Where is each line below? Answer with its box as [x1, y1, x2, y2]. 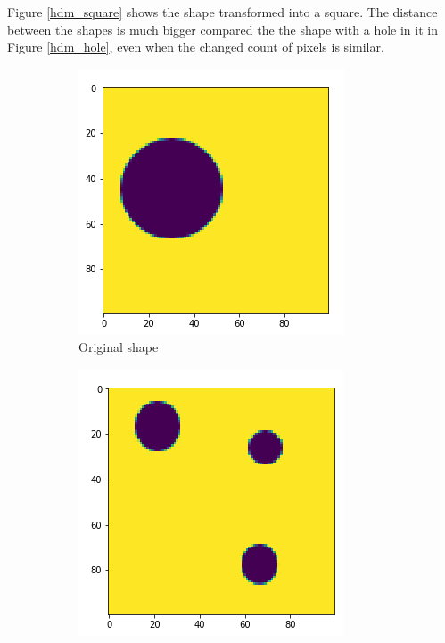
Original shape [78, 338, 159, 356]
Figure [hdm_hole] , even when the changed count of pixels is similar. [7, 38, 384, 56]
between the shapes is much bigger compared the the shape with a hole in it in [7, 20, 438, 38]
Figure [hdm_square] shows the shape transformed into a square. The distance [7, 3, 438, 21]
